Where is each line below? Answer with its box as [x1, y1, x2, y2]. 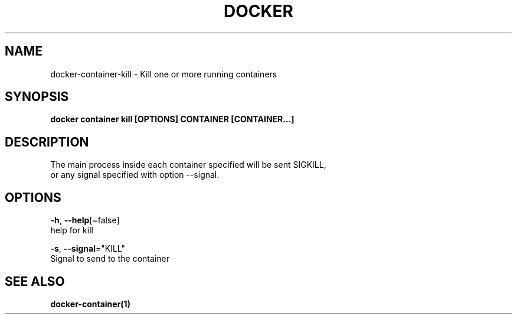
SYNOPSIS [5, 89, 69, 105]
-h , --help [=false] [50, 215, 120, 226]
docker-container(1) [50, 298, 130, 309]
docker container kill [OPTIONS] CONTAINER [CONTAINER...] [50, 114, 295, 125]
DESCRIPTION [5, 134, 89, 149]
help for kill [50, 225, 93, 236]
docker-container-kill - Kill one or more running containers [50, 69, 277, 79]
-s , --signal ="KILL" [50, 243, 126, 254]
